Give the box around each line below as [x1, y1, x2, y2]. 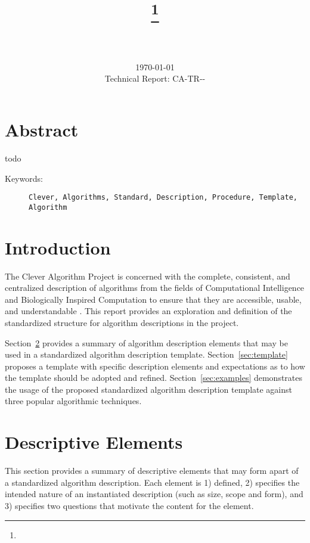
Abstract [5, 117, 79, 141]
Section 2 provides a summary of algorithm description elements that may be [5, 336, 288, 349]
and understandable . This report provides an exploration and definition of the [5, 305, 292, 317]
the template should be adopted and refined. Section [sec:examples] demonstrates [5, 371, 303, 384]
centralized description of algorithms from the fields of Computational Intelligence [5, 281, 305, 294]
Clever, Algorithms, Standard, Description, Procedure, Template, [29, 193, 298, 202]
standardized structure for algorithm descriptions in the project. [5, 316, 239, 328]
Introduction [5, 235, 111, 259]
